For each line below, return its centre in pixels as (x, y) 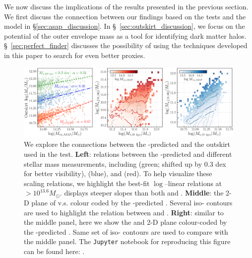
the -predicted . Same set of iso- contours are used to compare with (126, 231)
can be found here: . (54, 251)
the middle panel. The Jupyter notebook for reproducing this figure (127, 241)
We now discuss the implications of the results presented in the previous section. (126, 6)
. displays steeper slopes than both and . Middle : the (142, 193)
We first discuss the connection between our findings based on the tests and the (125, 16)
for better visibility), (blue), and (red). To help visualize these (118, 173)
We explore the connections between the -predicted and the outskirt (127, 144)
